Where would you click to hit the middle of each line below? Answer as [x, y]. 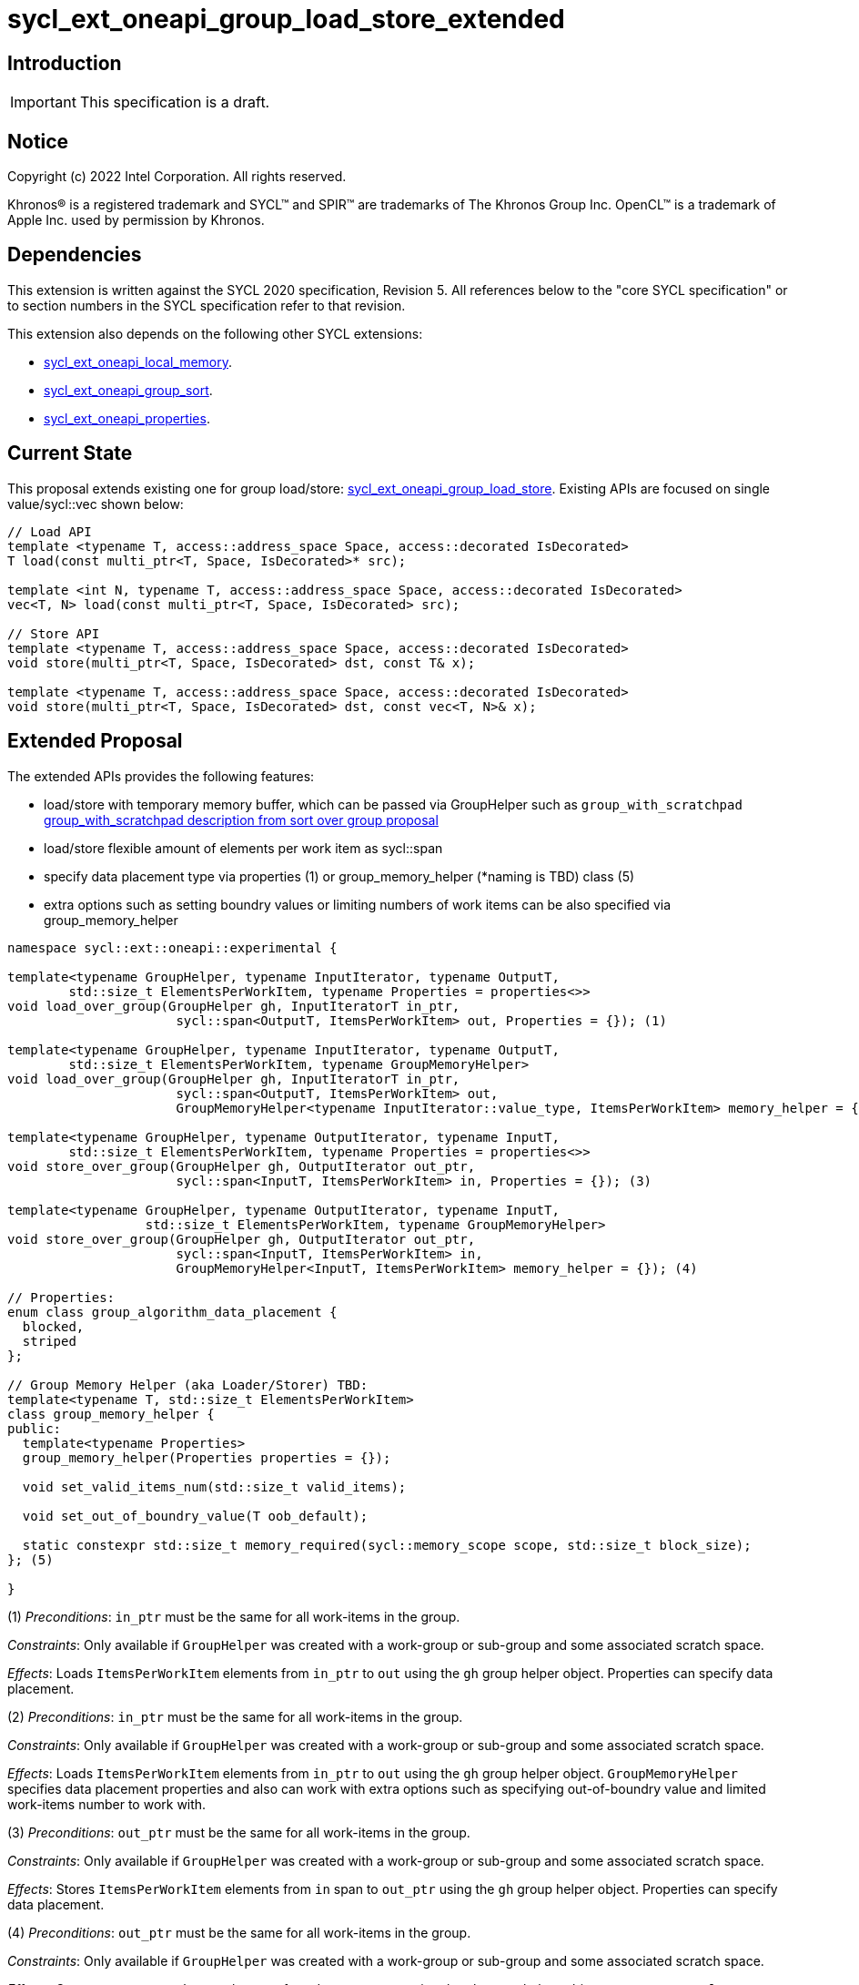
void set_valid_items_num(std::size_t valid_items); [214, 1486]
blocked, [53, 1326]
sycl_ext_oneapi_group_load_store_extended [286, 19]
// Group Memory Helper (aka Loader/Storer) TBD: [188, 1384]
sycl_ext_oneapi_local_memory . [138, 361]
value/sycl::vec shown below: [96, 504]
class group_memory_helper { [111, 1414]
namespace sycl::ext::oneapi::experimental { [172, 947]
